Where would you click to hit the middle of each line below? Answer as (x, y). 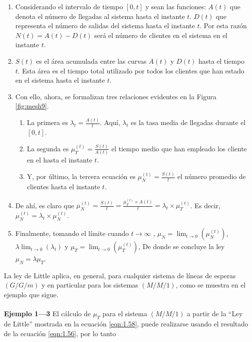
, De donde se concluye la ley (182, 246)
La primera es (47, 122)
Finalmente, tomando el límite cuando (72, 233)
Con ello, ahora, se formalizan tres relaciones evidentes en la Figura (116, 96)
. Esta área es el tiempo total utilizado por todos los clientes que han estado (131, 70)
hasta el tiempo (221, 61)
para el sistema (125, 314)
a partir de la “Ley (215, 314)
